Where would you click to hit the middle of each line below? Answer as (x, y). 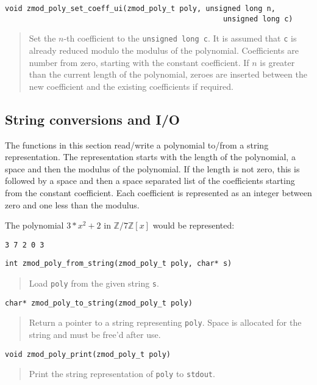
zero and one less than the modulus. (72, 204)
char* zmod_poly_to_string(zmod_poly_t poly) (99, 303)
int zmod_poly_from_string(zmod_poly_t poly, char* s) (119, 264)
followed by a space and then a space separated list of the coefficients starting (150, 181)
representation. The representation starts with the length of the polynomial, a (150, 157)
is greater (277, 62)
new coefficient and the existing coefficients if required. (131, 86)
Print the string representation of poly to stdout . (122, 374)
